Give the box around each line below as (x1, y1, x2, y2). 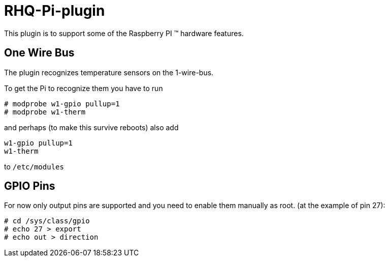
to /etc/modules (4, 162, 64, 171)
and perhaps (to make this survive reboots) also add (4, 123, 179, 132)
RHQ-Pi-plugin (4, 2, 105, 19)
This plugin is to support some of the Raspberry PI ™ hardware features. (4, 28, 244, 38)
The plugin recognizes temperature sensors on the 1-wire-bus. (4, 68, 214, 77)
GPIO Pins (4, 180, 55, 193)
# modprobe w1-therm (4, 107, 86, 116)
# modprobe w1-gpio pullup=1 (4, 99, 120, 108)
